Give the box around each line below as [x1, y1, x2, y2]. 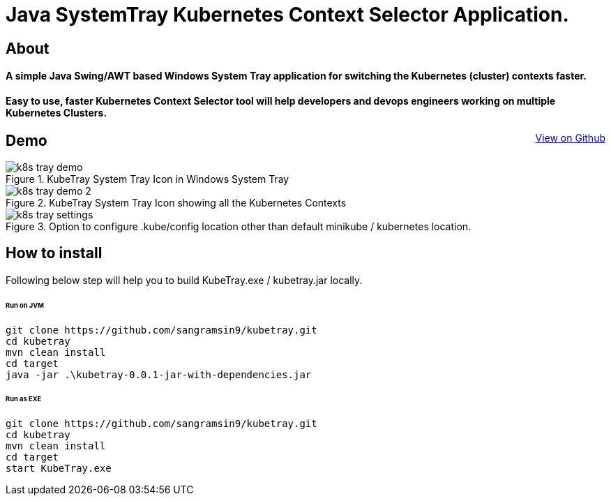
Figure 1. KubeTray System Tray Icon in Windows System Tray [6, 173, 289, 185]
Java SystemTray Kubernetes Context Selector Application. [6, 3, 569, 27]
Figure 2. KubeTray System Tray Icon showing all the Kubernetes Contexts [6, 197, 347, 209]
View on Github [535, 131, 605, 144]
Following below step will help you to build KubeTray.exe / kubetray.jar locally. [6, 274, 363, 286]
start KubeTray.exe [6, 463, 112, 474]
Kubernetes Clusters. [6, 106, 107, 119]
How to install [6, 244, 103, 262]
